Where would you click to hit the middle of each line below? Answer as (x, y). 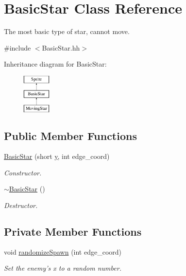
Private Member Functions (73, 232)
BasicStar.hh (61, 47)
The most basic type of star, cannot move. (67, 31)
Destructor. (21, 205)
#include (17, 47)
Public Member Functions (70, 136)
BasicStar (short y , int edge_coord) (57, 156)
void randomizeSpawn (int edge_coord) (63, 251)
